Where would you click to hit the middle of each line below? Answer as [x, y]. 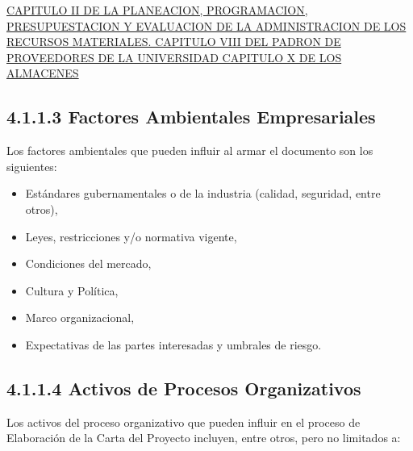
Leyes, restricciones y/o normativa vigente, [131, 236]
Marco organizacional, [80, 317]
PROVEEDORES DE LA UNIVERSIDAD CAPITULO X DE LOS [174, 57]
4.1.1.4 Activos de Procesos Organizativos [184, 388]
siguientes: [32, 166]
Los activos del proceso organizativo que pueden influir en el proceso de [184, 422]
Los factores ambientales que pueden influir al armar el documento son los [190, 150]
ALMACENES [43, 73]
